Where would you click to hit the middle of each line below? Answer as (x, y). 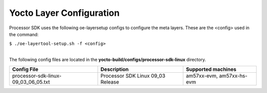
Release (110, 82)
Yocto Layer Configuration (64, 13)
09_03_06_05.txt (31, 82)
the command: (24, 34)
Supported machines (211, 69)
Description (114, 69)
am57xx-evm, (202, 76)
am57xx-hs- (233, 76)
